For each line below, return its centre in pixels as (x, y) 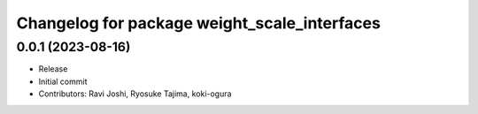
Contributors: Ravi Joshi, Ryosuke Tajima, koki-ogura (135, 94)
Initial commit (63, 81)
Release (53, 69)
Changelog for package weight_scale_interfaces (198, 23)
